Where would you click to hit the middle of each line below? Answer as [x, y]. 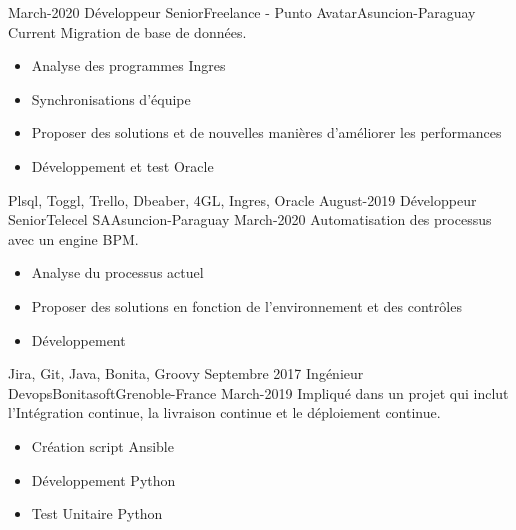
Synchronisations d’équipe [111, 98]
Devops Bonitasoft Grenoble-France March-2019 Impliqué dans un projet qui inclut [258, 392]
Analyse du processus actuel [117, 272]
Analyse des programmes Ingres [128, 65]
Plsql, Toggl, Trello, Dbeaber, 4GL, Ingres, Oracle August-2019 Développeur [242, 199]
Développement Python [103, 479]
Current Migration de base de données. [127, 31]
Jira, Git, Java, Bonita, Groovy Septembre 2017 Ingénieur [186, 373]
